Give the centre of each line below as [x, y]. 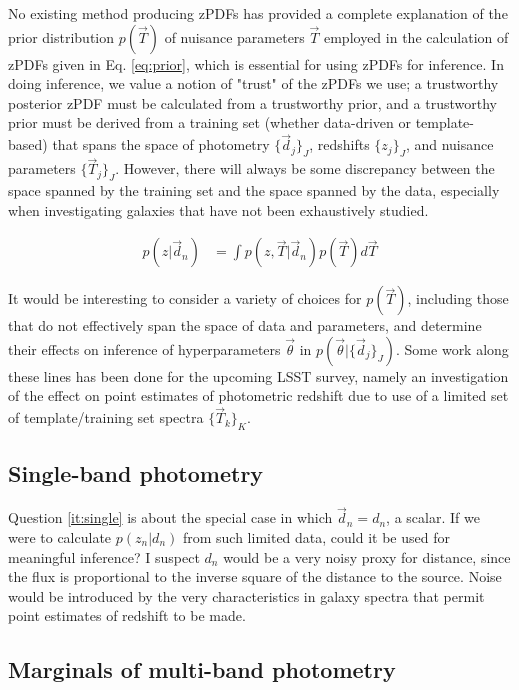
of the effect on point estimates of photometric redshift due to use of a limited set [258, 395]
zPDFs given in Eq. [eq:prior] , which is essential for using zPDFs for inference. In [256, 63]
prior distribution [61, 36]
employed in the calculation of [416, 36]
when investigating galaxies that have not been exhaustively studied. [218, 209]
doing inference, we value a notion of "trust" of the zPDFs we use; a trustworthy [253, 83]
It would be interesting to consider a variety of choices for [185, 298]
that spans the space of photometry [161, 144]
